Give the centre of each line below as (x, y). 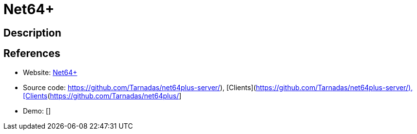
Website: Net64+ (50, 72)
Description (32, 33)
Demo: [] (37, 111)
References (32, 54)
